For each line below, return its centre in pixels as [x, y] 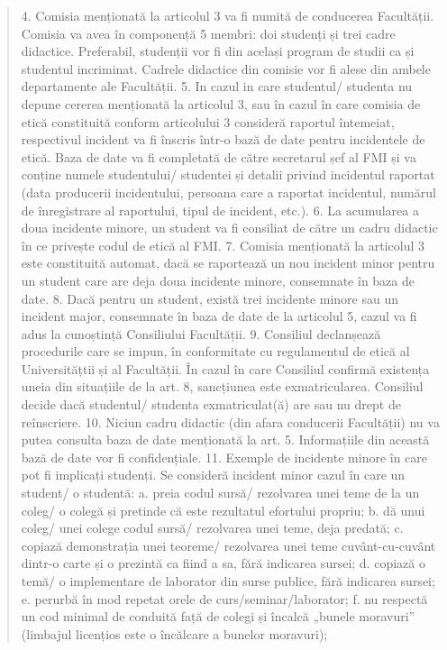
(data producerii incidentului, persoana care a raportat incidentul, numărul [228, 192]
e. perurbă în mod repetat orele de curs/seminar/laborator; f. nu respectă [224, 598]
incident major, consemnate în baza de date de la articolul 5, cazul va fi [219, 316]
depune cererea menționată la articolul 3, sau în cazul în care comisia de [221, 103]
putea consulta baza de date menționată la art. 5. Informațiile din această [225, 439]
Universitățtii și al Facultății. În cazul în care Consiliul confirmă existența [225, 368]
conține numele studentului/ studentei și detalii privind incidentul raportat [228, 174]
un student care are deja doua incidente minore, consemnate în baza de [218, 280]
